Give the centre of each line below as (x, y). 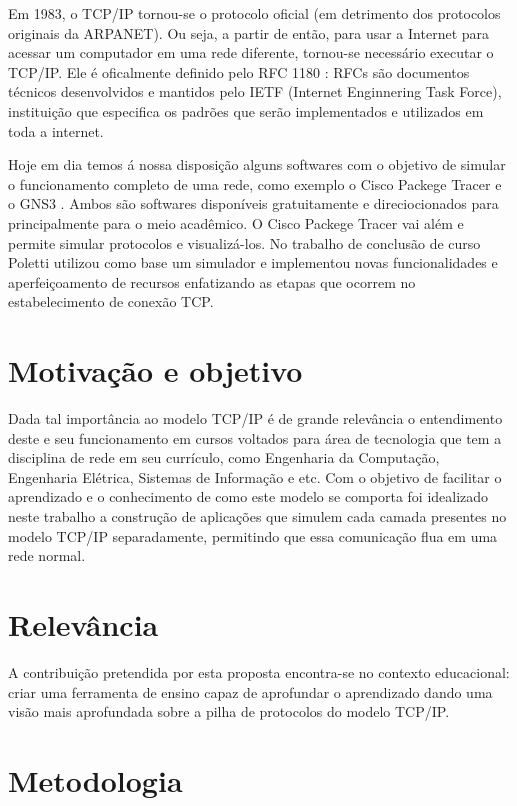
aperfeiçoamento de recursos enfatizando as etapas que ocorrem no (212, 281)
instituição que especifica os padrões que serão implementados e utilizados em (246, 110)
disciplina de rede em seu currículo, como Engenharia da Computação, (224, 457)
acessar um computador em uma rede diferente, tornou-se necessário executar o (251, 52)
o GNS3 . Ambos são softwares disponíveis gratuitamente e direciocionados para (253, 203)
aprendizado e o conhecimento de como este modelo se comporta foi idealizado (248, 496)
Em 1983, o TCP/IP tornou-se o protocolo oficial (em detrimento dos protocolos (254, 13)
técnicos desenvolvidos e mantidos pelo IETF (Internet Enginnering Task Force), (255, 91)
